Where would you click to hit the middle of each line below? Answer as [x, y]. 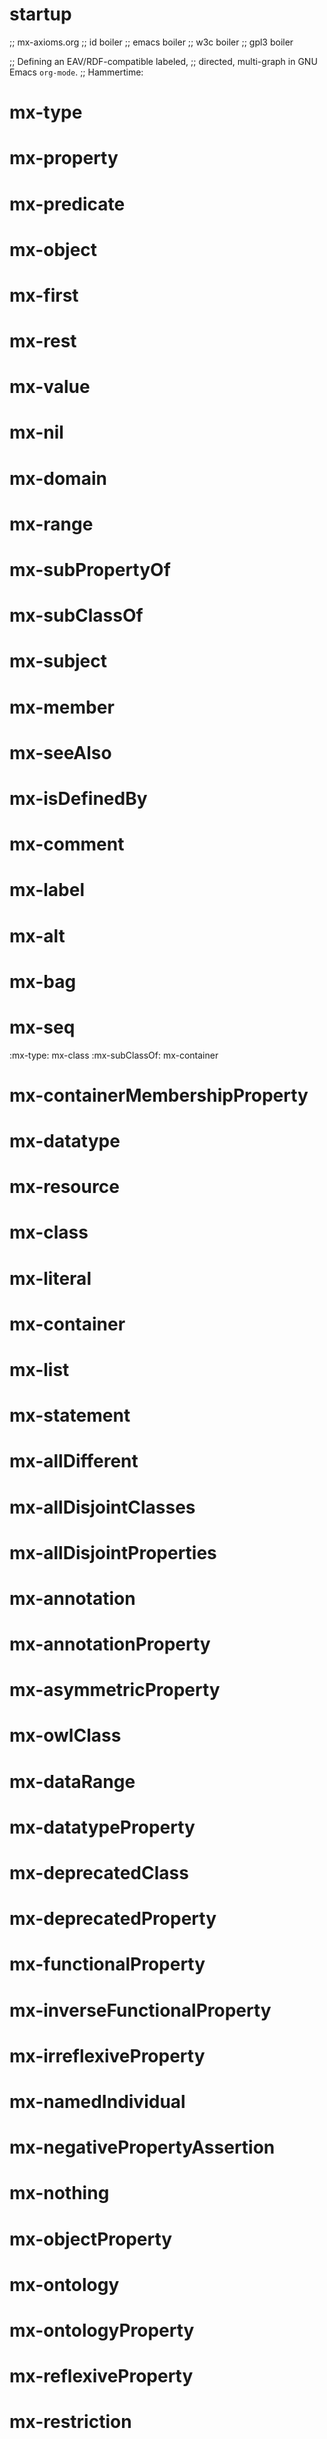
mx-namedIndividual [97, 2101]
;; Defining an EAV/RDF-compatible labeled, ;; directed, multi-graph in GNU [163, 61]
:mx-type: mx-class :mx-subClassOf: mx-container [114, 1055]
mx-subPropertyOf [90, 570]
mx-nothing [59, 2193]
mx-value [50, 387]
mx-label [47, 890]
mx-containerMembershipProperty [159, 1095]
